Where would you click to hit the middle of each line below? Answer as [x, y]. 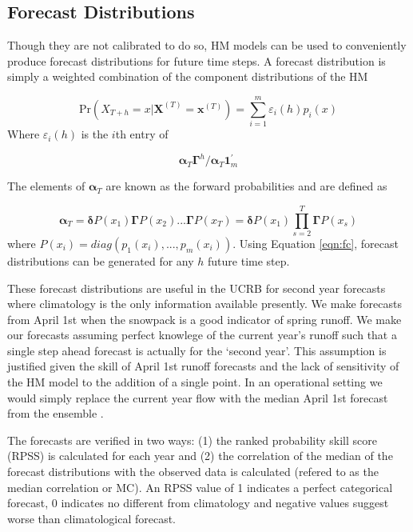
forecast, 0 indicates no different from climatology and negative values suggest [198, 503]
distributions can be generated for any [101, 260]
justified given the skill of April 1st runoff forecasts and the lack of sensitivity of [203, 366]
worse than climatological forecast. [91, 518]
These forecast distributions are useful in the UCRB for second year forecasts [197, 288]
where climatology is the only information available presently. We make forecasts [205, 304]
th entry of [142, 134]
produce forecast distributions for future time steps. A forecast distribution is [197, 60]
